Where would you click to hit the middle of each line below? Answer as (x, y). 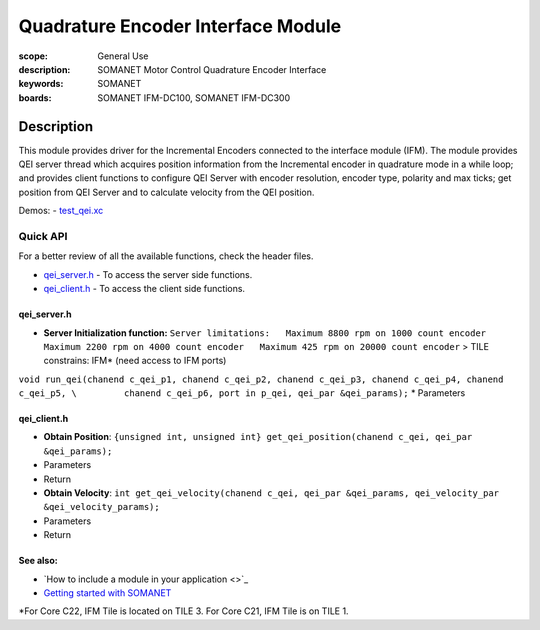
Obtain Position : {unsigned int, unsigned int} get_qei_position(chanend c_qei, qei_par (258, 437)
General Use (123, 56)
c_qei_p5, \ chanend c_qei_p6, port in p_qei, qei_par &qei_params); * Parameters (242, 393)
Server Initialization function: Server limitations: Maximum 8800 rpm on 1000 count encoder (265, 332)
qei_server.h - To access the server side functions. (148, 274)
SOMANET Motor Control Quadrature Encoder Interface (212, 69)
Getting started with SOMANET (107, 592)
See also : (38, 561)
